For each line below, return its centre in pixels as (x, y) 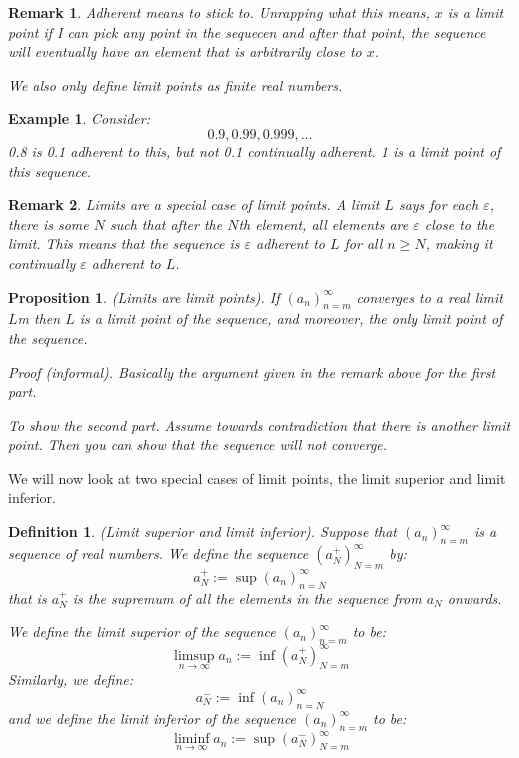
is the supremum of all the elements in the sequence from (247, 597)
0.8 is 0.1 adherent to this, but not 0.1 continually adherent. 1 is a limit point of (254, 150)
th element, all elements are (323, 223)
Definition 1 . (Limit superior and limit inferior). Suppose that (203, 531)
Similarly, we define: (71, 678)
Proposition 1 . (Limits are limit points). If (144, 296)
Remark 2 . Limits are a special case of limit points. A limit (194, 204)
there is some (48, 223)
